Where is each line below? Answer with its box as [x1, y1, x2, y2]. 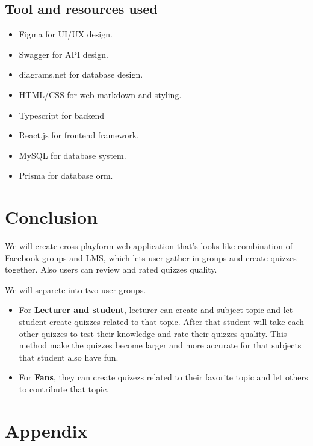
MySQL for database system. [19, 149, 126, 161]
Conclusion [5, 205, 98, 229]
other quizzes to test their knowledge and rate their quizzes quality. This [19, 327, 287, 339]
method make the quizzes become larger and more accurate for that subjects [19, 339, 302, 352]
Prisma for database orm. [19, 169, 113, 182]
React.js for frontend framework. [19, 129, 139, 141]
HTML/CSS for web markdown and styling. [19, 88, 182, 101]
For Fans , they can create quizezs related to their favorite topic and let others [19, 371, 308, 383]
